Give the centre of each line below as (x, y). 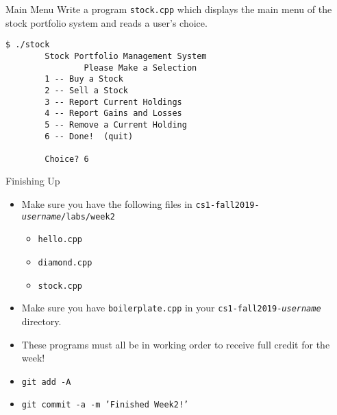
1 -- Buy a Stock (84, 79)
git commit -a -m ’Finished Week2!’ (105, 405)
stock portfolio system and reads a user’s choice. (107, 22)
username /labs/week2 (68, 216)
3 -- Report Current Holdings (113, 102)
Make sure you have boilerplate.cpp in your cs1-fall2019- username (171, 308)
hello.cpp (60, 240)
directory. (41, 321)
